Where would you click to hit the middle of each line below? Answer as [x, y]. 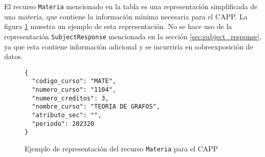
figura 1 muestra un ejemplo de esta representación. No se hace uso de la [118, 26]
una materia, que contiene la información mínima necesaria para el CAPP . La [126, 16]
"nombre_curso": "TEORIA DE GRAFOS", [96, 107]
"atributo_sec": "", [67, 115]
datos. [14, 56]
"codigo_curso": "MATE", [74, 81]
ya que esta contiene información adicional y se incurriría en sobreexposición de [129, 46]
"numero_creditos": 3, [70, 98]
